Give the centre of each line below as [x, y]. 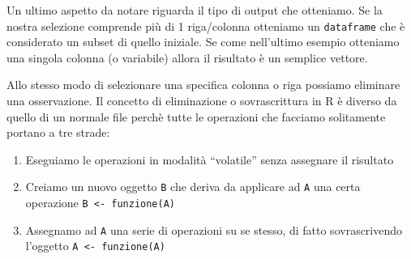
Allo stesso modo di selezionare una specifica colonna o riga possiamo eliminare [203, 85]
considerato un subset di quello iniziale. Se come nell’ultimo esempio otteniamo [203, 42]
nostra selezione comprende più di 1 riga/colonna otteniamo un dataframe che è [206, 25]
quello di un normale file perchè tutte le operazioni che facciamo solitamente [196, 116]
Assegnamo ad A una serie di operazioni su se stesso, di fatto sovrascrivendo [214, 229]
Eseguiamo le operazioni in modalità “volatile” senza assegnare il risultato [210, 159]
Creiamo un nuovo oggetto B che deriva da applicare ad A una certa [193, 187]
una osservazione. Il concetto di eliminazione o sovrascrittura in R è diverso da [202, 101]
